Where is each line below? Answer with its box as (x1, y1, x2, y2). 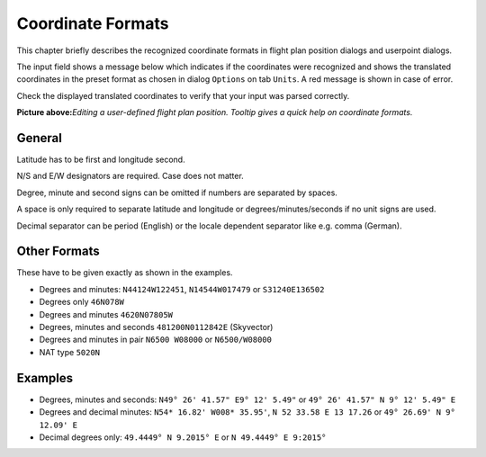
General (16, 130, 63, 146)
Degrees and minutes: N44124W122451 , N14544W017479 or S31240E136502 (39, 283, 325, 294)
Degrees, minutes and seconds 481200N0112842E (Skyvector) (39, 322, 274, 333)
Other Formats (16, 244, 100, 259)
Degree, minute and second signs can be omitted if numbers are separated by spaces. (16, 187, 337, 198)
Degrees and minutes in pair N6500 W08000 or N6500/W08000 (39, 334, 272, 345)
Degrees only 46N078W (39, 297, 125, 308)
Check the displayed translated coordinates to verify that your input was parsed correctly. (16, 90, 350, 101)
